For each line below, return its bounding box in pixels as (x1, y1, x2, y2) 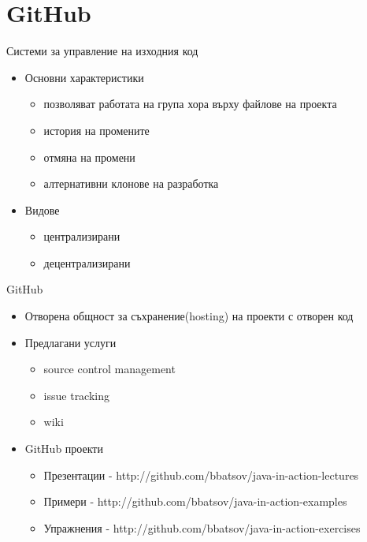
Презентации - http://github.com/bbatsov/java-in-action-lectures (43, 466, 359, 483)
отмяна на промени (43, 148, 135, 165)
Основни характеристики (24, 69, 144, 85)
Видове (24, 201, 60, 218)
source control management (43, 361, 176, 377)
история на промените (43, 121, 150, 138)
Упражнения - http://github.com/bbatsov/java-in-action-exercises (43, 519, 361, 536)
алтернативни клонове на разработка (43, 175, 219, 192)
